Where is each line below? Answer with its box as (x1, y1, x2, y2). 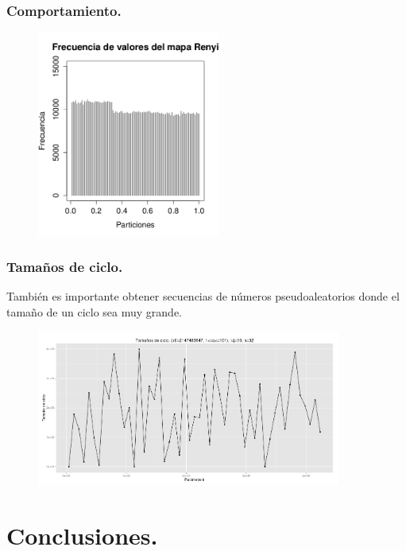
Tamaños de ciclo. (6, 257, 123, 277)
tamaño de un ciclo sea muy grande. (6, 303, 182, 320)
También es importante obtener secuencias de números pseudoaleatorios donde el (6, 288, 400, 305)
